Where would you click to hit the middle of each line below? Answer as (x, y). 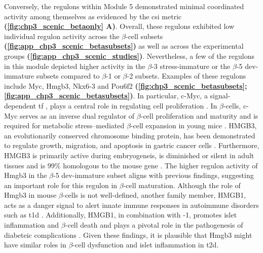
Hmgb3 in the (26, 175)
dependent (20, 105)
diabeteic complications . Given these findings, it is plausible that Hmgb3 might (128, 234)
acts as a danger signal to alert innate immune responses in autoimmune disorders (131, 205)
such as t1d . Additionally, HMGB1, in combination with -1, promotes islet (121, 215)
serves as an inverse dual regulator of (77, 115)
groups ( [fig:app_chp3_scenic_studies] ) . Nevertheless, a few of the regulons (129, 56)
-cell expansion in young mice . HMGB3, (194, 125)
